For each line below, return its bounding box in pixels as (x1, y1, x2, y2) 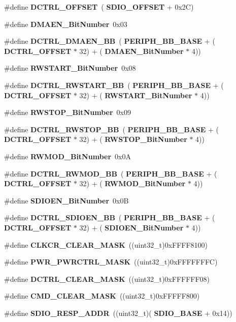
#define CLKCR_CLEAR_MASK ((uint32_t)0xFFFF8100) (4, 239, 208, 250)
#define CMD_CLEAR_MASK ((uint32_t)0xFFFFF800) (4, 290, 200, 301)
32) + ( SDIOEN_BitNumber (79, 222, 184, 232)
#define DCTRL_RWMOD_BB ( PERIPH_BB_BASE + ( (4, 168, 217, 179)
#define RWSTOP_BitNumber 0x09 (4, 107, 131, 118)
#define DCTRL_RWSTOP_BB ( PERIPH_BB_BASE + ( (4, 124, 219, 134)
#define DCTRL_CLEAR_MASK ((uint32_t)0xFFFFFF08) (4, 273, 210, 284)
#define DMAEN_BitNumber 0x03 (4, 18, 127, 29)
